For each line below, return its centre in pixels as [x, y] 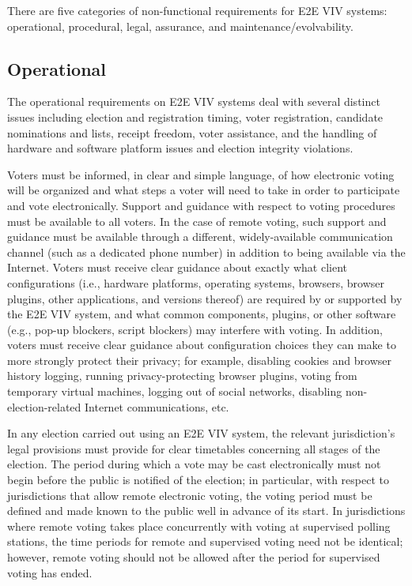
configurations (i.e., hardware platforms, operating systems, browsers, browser [196, 282]
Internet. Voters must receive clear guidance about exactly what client [177, 267]
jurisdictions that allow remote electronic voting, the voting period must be [190, 495]
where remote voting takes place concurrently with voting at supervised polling [199, 526]
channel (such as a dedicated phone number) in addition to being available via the [206, 252]
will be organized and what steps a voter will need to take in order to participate [204, 190]
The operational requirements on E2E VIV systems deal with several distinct [194, 101]
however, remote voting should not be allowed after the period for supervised [194, 557]
